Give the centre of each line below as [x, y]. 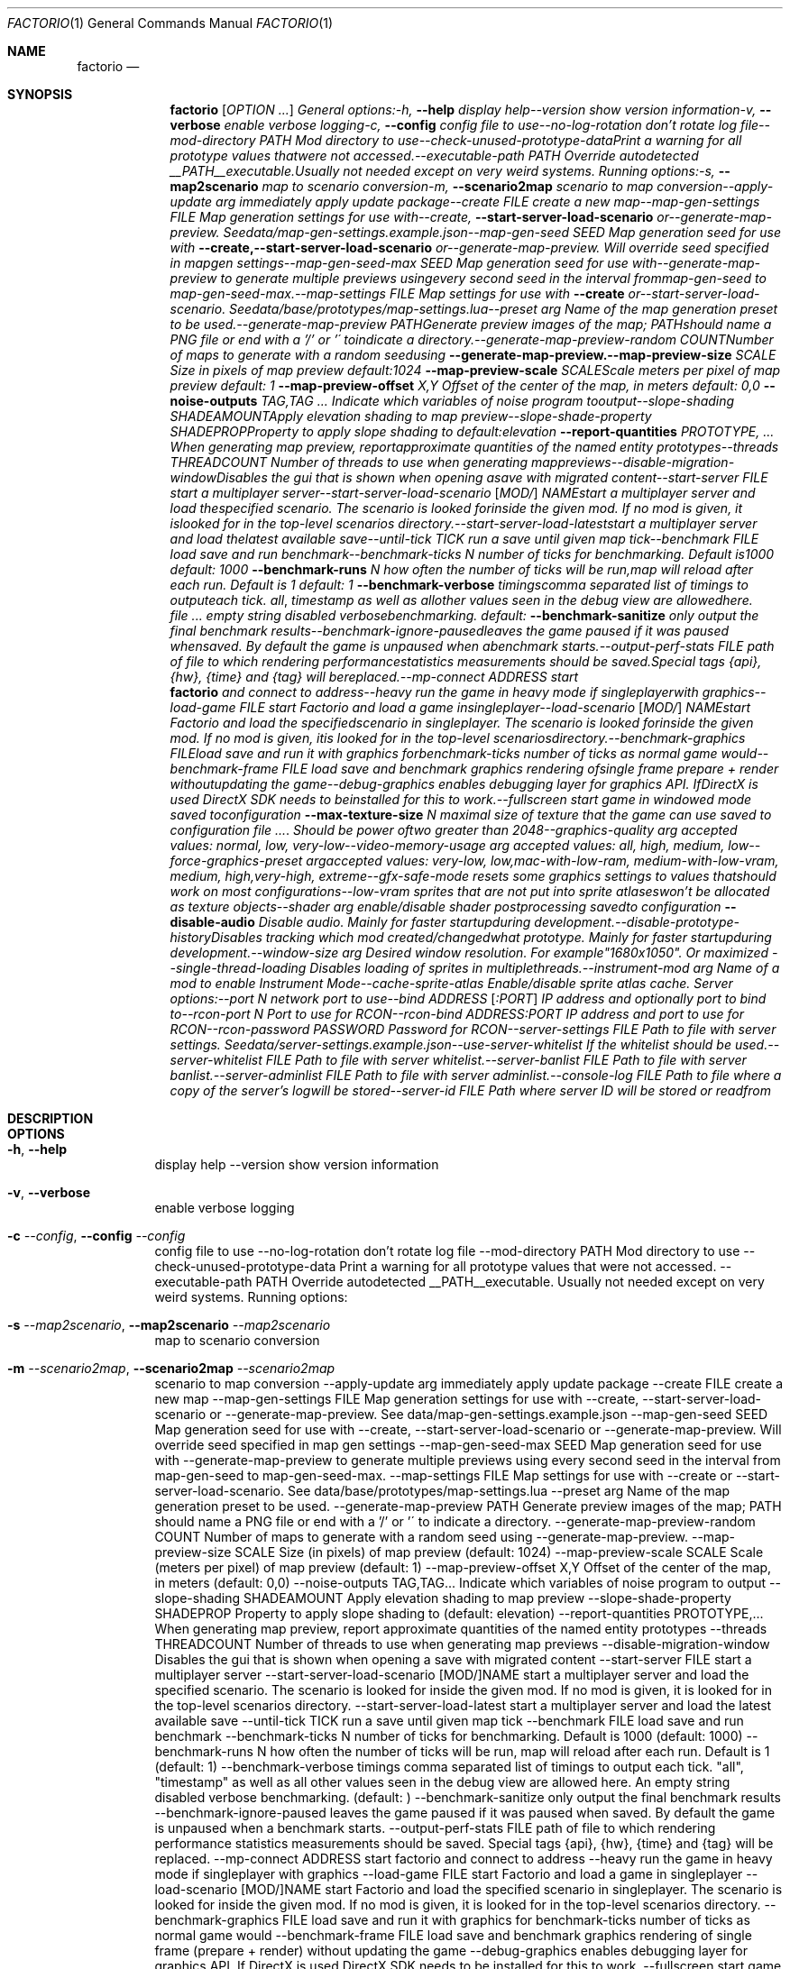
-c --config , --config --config [96, 1236]
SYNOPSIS [40, 94]
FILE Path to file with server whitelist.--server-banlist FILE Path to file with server [506, 1060]
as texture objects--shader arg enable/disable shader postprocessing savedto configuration [446, 907]
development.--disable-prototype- [637, 922]
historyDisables [216, 937]
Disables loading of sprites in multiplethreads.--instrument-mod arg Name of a [545, 968]
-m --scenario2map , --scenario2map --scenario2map [171, 1368]
